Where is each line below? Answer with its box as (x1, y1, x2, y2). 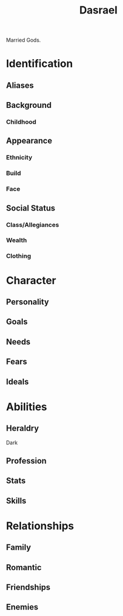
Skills (6, 496, 26, 506)
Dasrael (79, 4, 118, 17)
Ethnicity (6, 154, 33, 162)
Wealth (6, 236, 28, 244)
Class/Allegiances (6, 220, 60, 229)
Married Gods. (6, 36, 41, 44)
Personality (6, 297, 49, 307)
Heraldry (6, 423, 39, 434)
